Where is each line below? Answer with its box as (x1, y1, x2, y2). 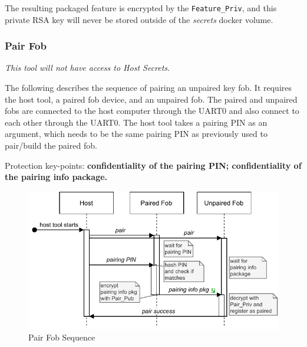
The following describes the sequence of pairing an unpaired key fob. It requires (5, 81, 292, 94)
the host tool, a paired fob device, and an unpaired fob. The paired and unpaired (5, 93, 298, 105)
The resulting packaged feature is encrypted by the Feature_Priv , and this (5, 2, 277, 14)
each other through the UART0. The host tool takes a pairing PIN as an (5, 116, 268, 128)
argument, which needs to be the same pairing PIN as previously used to (5, 127, 268, 140)
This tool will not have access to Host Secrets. (5, 61, 170, 74)
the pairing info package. (5, 171, 108, 183)
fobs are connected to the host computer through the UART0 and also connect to (5, 104, 299, 117)
